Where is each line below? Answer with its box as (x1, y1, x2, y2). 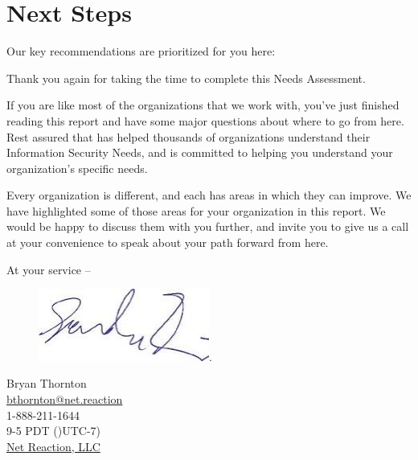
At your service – (6, 261, 91, 277)
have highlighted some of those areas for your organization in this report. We (6, 202, 386, 219)
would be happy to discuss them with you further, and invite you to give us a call (6, 218, 409, 235)
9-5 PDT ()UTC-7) (6, 422, 101, 439)
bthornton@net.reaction (6, 391, 123, 407)
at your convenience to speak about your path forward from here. (6, 234, 329, 251)
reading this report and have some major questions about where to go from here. (6, 112, 404, 129)
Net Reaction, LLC (6, 437, 100, 454)
